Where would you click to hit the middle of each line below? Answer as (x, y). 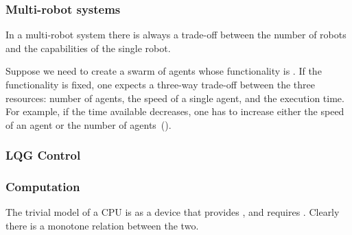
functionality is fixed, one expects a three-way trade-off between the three (160, 84)
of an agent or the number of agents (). (89, 124)
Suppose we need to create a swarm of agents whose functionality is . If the (164, 71)
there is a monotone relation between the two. (102, 226)
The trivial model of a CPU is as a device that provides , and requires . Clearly (173, 212)
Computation (43, 187)
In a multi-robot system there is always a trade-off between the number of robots (176, 35)
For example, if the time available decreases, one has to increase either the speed (175, 111)
